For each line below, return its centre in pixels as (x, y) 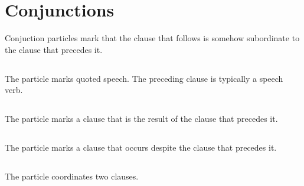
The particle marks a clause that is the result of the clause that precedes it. (141, 119)
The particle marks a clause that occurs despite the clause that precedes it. (141, 147)
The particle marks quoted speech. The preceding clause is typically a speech (144, 78)
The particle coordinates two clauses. (72, 176)
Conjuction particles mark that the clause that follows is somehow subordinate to (152, 38)
